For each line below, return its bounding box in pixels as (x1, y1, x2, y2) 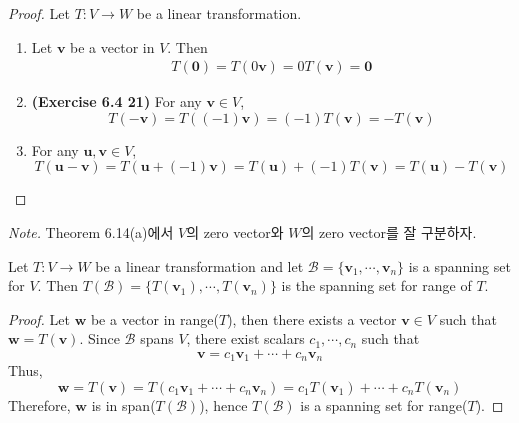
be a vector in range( (90, 308, 219, 329)
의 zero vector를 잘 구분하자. (301, 222, 477, 242)
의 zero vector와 (186, 222, 284, 242)
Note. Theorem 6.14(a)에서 (8, 222, 174, 242)
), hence (199, 395, 248, 416)
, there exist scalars (186, 328, 305, 349)
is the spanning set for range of (281, 275, 472, 296)
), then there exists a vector (227, 308, 397, 329)
